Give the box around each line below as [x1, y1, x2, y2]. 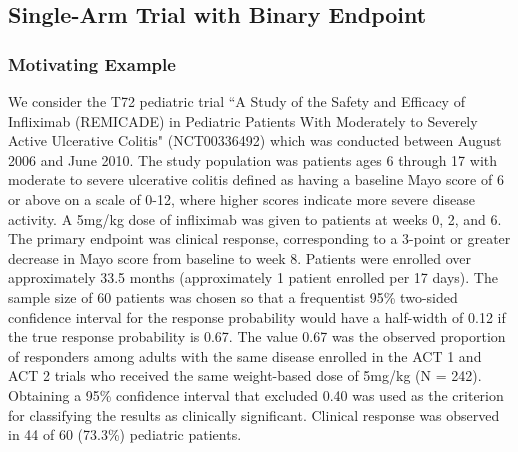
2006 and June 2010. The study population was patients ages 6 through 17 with [8, 149, 498, 170]
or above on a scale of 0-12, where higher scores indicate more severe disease [8, 188, 475, 209]
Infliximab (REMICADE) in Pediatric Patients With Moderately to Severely [8, 110, 478, 131]
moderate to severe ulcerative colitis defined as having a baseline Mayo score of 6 [8, 169, 504, 190]
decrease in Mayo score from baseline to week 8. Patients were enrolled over [8, 247, 472, 268]
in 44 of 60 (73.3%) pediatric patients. [8, 424, 242, 445]
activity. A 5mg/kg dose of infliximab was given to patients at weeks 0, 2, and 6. [8, 208, 502, 229]
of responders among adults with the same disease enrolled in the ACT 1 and [8, 345, 482, 366]
